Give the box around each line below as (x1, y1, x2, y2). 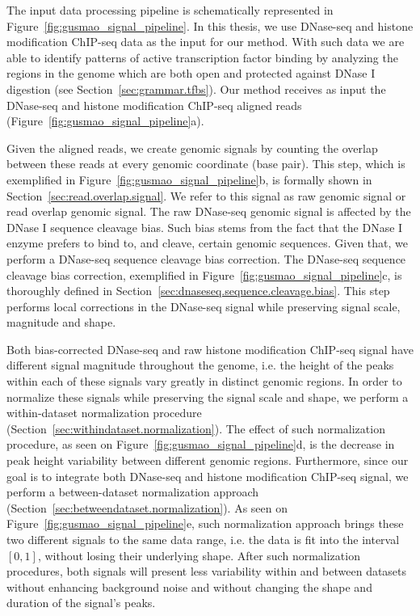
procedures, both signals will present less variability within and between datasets (6, 563, 407, 580)
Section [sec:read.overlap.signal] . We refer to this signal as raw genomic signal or (6, 187, 406, 204)
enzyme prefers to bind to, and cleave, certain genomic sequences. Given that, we (6, 234, 408, 251)
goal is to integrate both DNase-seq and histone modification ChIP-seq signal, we (6, 467, 409, 484)
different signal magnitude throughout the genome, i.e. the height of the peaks (6, 357, 394, 373)
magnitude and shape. (6, 314, 116, 331)
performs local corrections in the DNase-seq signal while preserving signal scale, (6, 297, 401, 314)
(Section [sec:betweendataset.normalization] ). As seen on (6, 499, 288, 516)
